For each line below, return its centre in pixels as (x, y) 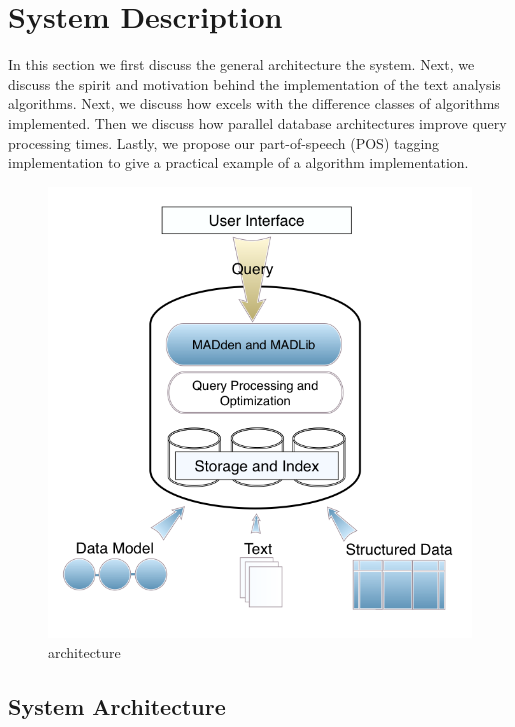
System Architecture (117, 705)
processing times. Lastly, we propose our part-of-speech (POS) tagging (224, 142)
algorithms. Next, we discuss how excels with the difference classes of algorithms (254, 103)
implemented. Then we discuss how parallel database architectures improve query (257, 122)
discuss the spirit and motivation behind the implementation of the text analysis (254, 83)
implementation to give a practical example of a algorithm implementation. (238, 162)
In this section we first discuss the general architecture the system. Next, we (241, 64)
